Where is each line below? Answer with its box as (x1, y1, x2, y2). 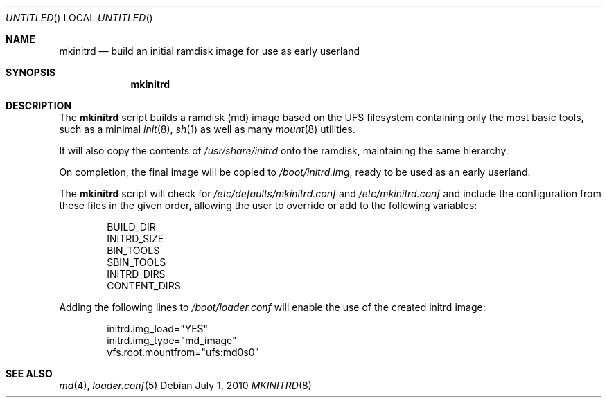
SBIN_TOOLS (107, 256, 166, 268)
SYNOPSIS (6, 66, 56, 78)
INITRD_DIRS (107, 268, 166, 280)
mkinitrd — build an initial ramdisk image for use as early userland (59, 45, 360, 57)
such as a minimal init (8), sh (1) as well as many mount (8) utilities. (59, 123, 355, 135)
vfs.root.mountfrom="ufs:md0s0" (107, 346, 260, 358)
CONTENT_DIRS (107, 280, 181, 292)
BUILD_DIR (107, 221, 156, 233)
